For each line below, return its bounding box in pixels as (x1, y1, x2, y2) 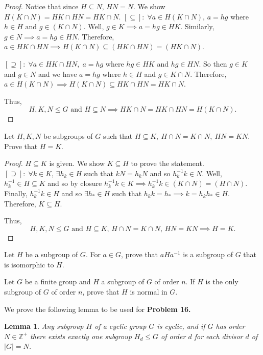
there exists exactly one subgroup (30, 330, 132, 341)
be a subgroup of (25, 249, 78, 260)
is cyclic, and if (157, 321, 205, 331)
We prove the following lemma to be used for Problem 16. (4, 303, 191, 314)
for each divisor (194, 330, 243, 341)
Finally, (4, 187, 28, 198)
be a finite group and (25, 276, 91, 287)
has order (216, 321, 245, 331)
